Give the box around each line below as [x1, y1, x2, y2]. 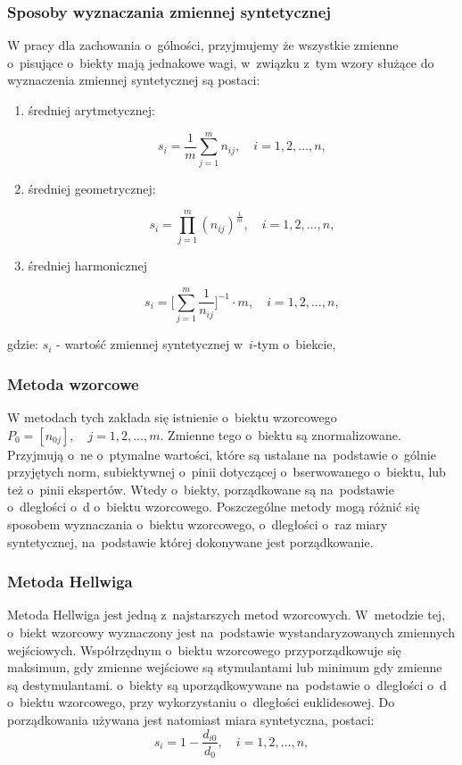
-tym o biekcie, [252, 335, 336, 353]
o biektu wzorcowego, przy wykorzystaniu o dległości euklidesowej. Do [7, 693, 395, 711]
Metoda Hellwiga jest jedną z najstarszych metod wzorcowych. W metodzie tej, [7, 605, 446, 624]
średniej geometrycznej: [28, 179, 156, 197]
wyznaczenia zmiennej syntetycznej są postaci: [7, 71, 260, 89]
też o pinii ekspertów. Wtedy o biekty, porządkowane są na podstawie [7, 479, 394, 498]
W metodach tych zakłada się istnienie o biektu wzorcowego [7, 407, 337, 426]
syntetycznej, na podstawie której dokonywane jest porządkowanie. [7, 532, 374, 551]
